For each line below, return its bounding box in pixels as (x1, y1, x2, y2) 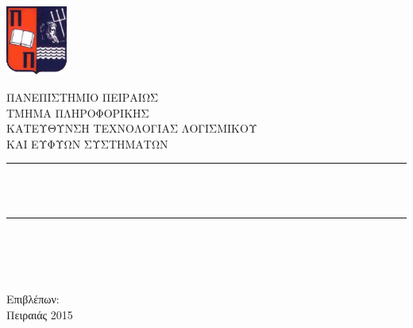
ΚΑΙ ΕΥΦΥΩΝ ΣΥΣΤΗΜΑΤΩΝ (6, 135, 168, 152)
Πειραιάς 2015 (6, 306, 73, 322)
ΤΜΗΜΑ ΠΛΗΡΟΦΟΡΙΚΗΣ (6, 104, 149, 121)
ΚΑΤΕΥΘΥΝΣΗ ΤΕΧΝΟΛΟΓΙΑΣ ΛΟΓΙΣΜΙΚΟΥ (6, 120, 257, 137)
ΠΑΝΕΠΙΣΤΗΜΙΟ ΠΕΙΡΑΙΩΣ (6, 88, 159, 105)
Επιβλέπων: (6, 290, 60, 307)
